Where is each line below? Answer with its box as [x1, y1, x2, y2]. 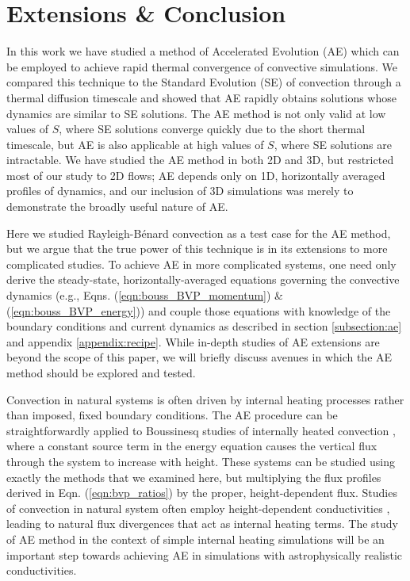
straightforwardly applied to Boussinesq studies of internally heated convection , [6, 422, 396, 438]
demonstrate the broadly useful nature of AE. [6, 198, 228, 215]
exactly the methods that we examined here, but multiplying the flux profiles [6, 468, 381, 485]
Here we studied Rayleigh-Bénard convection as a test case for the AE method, [6, 224, 391, 241]
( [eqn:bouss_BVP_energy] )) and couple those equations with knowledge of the [6, 302, 391, 319]
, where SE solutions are [274, 136, 392, 152]
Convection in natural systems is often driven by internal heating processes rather [6, 391, 404, 407]
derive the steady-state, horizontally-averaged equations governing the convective [6, 271, 400, 288]
